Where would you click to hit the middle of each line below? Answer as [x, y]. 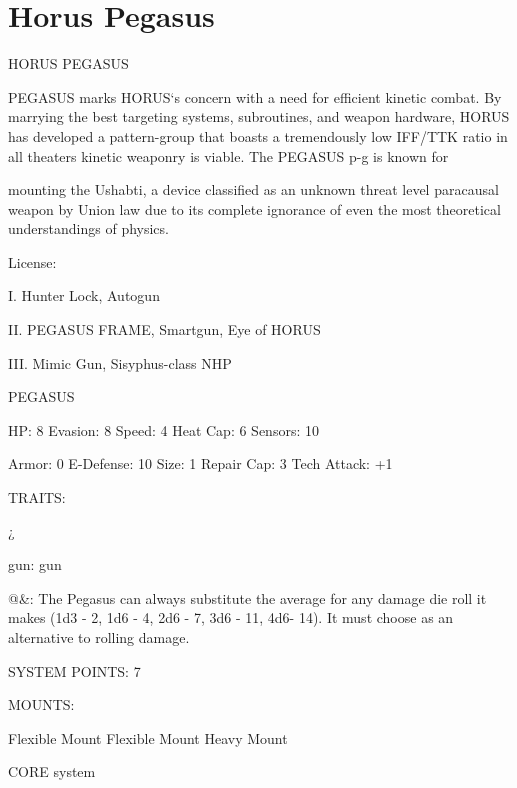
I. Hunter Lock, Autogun [84, 295]
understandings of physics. [88, 228]
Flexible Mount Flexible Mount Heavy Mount [148, 737]
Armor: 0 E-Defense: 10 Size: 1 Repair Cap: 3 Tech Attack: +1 [200, 463]
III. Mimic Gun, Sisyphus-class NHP [120, 362]
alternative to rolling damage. [99, 637]
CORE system [52, 771]
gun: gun [35, 564]
